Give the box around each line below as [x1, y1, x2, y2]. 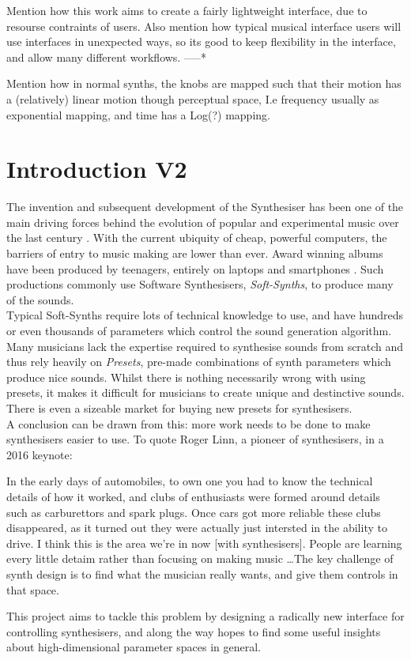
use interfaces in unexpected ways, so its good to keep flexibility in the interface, [6, 33, 396, 50]
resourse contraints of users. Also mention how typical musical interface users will [6, 17, 402, 34]
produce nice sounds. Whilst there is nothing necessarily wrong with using [6, 368, 366, 385]
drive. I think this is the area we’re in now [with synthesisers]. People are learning [6, 534, 402, 551]
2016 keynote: [6, 446, 73, 462]
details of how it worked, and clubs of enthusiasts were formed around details [6, 488, 380, 504]
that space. [6, 581, 59, 598]
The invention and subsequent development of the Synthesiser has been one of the [6, 198, 404, 215]
